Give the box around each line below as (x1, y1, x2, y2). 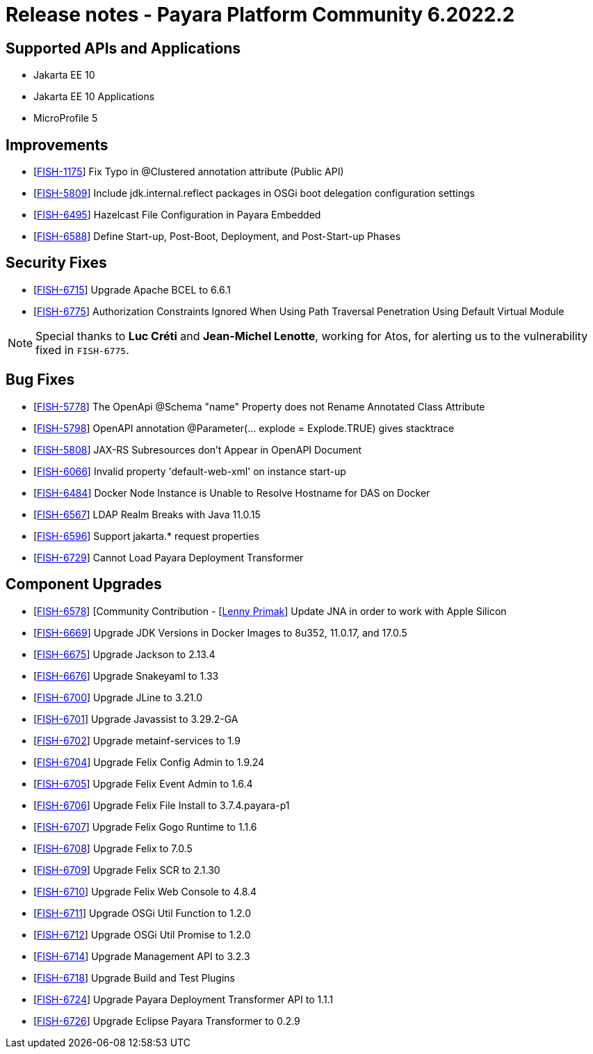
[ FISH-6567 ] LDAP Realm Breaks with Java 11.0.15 (33, 508, 261, 520)
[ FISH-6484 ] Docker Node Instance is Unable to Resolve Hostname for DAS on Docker (33, 486, 430, 499)
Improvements (6, 136, 108, 154)
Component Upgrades (6, 575, 162, 593)
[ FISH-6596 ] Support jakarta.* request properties (33, 529, 259, 542)
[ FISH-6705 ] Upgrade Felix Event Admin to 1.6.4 (33, 777, 253, 790)
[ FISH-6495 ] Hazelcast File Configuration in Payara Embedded (33, 209, 321, 221)
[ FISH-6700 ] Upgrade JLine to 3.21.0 (33, 691, 202, 703)
